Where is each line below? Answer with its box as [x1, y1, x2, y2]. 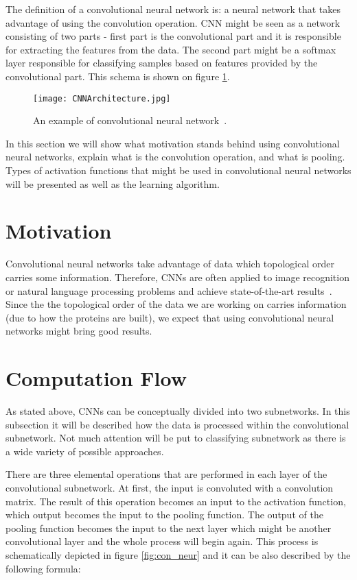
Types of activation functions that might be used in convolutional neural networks [5, 163, 352, 177]
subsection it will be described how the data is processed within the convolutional [5, 417, 349, 431]
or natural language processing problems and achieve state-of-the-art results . [5, 283, 332, 298]
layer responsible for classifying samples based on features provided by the [5, 56, 318, 70]
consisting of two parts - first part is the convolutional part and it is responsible [5, 29, 341, 43]
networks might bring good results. [5, 324, 152, 338]
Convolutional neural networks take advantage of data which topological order [5, 256, 334, 271]
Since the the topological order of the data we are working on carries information [5, 297, 347, 311]
